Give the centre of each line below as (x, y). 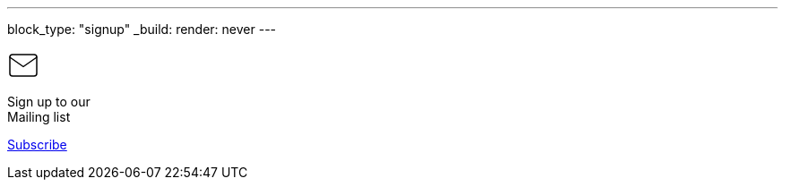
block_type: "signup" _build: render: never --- (142, 29)
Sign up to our (49, 102)
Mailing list (39, 117)
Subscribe (37, 144)
